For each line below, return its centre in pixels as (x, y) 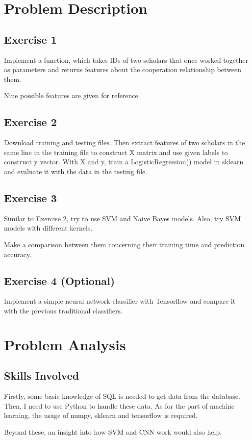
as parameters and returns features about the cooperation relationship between (123, 69)
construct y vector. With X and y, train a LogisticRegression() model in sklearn (124, 162)
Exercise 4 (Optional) (60, 280)
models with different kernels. (48, 228)
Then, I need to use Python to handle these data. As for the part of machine (119, 405)
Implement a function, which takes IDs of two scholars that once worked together (126, 60)
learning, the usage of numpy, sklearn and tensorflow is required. (101, 415)
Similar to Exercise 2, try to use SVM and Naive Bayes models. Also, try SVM (123, 218)
